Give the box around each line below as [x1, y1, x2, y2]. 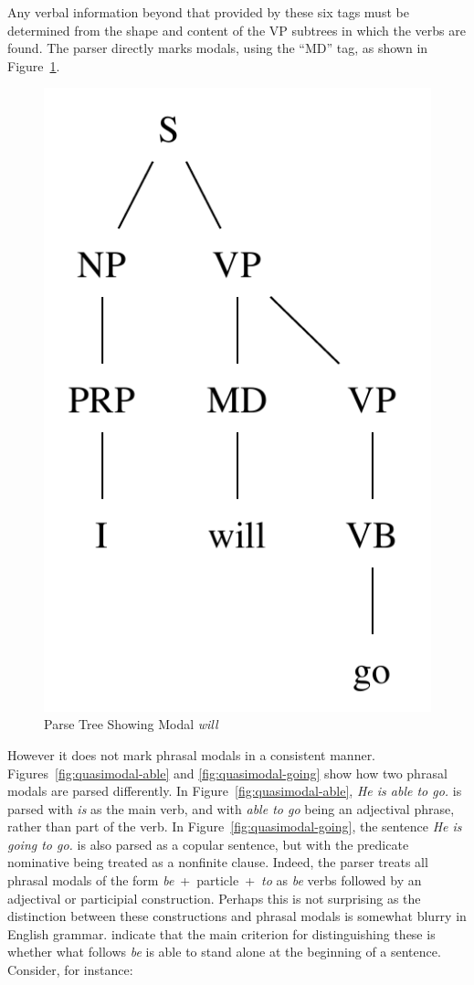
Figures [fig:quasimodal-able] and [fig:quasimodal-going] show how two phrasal [7, 763, 448, 782]
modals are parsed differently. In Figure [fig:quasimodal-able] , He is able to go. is [7, 781, 462, 800]
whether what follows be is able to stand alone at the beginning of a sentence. [7, 942, 441, 961]
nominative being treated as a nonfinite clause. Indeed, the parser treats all [7, 853, 428, 872]
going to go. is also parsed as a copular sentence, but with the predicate [7, 834, 409, 853]
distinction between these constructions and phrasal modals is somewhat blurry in [7, 906, 467, 926]
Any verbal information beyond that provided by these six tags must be [7, 3, 409, 21]
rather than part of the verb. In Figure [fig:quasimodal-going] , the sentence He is [7, 817, 462, 836]
